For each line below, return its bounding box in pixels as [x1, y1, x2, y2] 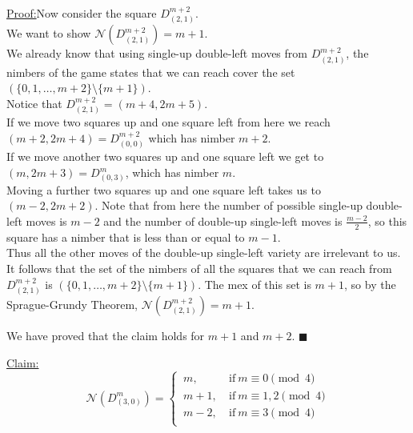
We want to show [6, 25, 91, 42]
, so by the [344, 275, 396, 292]
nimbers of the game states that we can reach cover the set [6, 63, 295, 80]
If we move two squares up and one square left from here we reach [6, 114, 331, 130]
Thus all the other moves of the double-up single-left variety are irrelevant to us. [6, 244, 401, 261]
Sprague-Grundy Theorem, [6, 296, 138, 313]
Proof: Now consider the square [6, 5, 157, 21]
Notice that [6, 95, 62, 112]
